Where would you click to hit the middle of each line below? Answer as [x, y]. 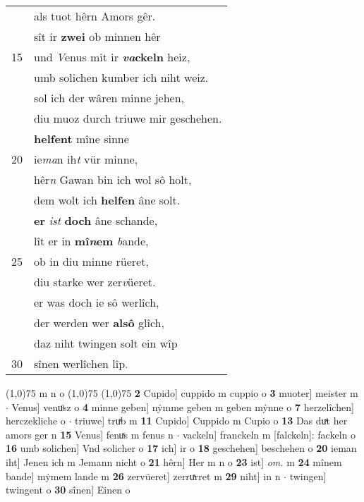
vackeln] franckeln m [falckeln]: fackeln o [269, 434]
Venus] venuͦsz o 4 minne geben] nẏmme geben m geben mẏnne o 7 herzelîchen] [183, 406]
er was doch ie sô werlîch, [97, 302]
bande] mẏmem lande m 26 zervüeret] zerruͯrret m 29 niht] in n [143, 476]
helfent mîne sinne [81, 139]
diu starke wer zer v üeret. [95, 282]
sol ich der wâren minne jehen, [109, 98]
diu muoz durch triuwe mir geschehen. [128, 118]
